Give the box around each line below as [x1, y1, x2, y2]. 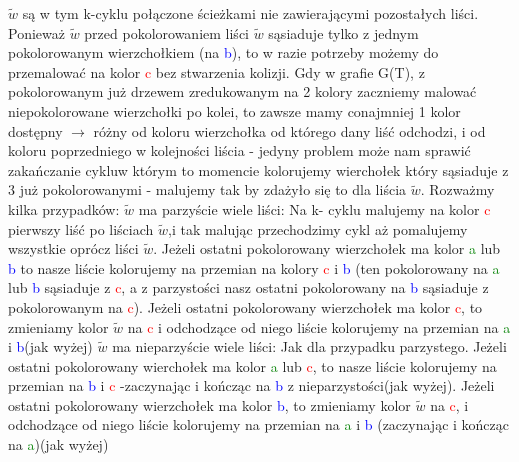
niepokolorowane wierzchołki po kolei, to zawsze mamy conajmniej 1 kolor [8, 100, 461, 121]
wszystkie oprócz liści [8, 238, 139, 259]
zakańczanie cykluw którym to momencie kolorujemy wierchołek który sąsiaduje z [8, 159, 509, 180]
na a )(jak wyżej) [8, 434, 109, 455]
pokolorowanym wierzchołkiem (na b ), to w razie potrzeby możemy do [8, 42, 439, 63]
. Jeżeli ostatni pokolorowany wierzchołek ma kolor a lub [153, 238, 501, 259]
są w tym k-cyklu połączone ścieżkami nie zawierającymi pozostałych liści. [22, 3, 479, 23]
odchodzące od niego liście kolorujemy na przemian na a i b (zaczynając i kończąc [8, 414, 510, 435]
